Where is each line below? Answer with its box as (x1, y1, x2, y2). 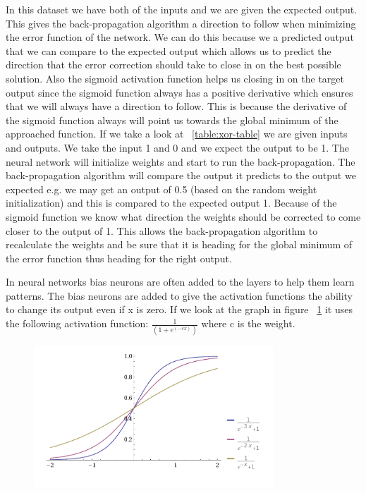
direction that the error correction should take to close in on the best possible (6, 57, 341, 72)
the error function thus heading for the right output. (6, 250, 232, 265)
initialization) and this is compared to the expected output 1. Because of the (6, 195, 337, 210)
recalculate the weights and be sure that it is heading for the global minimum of (6, 237, 353, 252)
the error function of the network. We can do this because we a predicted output (6, 30, 354, 44)
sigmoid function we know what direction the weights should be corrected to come (6, 209, 361, 224)
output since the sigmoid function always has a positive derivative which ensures (6, 85, 353, 99)
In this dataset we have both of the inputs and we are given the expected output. (6, 2, 358, 16)
